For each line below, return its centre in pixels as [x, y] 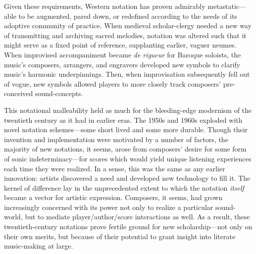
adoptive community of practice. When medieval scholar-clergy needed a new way [128, 25]
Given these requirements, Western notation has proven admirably [105, 6]
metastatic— [227, 6]
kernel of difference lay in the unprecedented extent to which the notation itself [124, 187]
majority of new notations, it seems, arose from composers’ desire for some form [125, 149]
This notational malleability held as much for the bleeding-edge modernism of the [128, 110]
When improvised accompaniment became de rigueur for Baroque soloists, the [123, 54]
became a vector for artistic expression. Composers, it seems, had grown [113, 197]
